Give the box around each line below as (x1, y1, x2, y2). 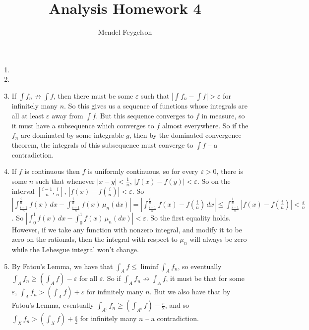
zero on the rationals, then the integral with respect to (11, 234, 178, 244)
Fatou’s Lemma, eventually (11, 300, 94, 310)
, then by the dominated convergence (129, 130, 242, 140)
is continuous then (24, 166, 80, 176)
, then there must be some (53, 90, 133, 101)
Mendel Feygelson (98, 27, 152, 37)
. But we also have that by (149, 286, 231, 297)
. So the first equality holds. (146, 212, 231, 222)
